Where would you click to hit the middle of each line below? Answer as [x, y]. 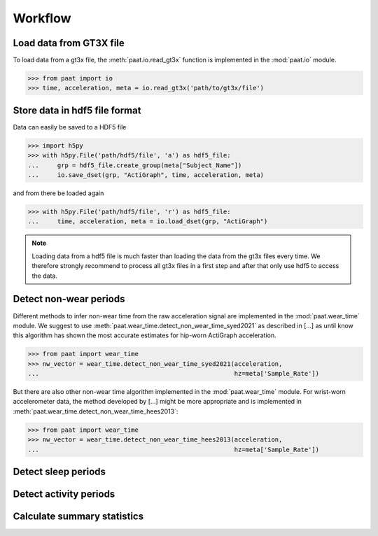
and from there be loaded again [58, 193]
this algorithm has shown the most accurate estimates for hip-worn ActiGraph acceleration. [145, 335]
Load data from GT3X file [69, 43]
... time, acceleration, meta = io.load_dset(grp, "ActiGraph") [148, 221]
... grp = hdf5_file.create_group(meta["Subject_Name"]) [135, 165]
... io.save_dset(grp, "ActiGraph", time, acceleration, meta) [146, 175]
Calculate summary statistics [78, 517]
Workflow [42, 18]
